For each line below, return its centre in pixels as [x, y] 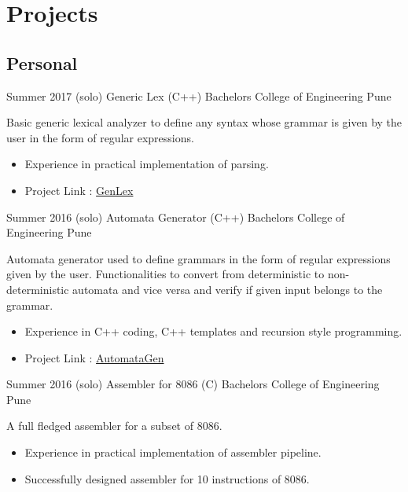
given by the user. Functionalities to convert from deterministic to [165, 274]
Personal [42, 62]
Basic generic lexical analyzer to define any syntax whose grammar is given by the [204, 122]
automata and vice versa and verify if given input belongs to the [228, 289]
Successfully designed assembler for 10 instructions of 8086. [167, 478]
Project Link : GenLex [79, 190]
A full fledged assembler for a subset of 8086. [114, 426]
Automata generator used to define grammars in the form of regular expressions [198, 258]
